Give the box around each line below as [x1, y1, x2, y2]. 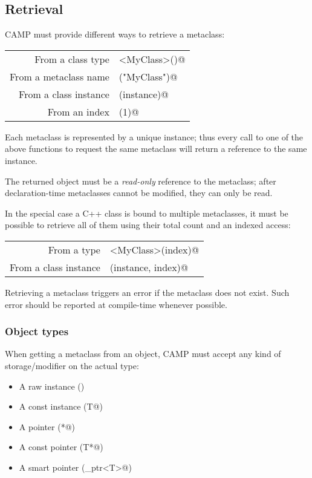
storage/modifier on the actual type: [5, 359, 139, 372]
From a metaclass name [10, 69, 109, 83]
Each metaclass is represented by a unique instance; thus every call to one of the [5, 130, 304, 143]
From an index [47, 104, 109, 119]
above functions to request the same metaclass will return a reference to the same [5, 142, 307, 155]
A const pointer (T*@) [19, 440, 103, 453]
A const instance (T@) [19, 400, 103, 413]
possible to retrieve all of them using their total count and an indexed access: [5, 218, 291, 231]
